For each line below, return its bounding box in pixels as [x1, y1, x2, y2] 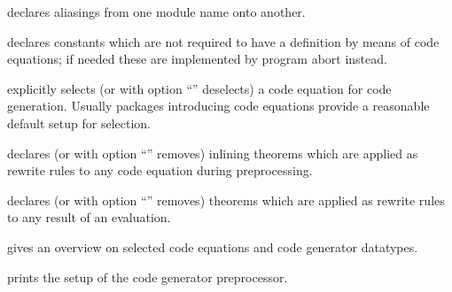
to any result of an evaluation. [7, 208, 171, 227]
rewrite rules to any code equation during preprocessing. [7, 161, 313, 180]
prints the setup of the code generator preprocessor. [7, 267, 288, 286]
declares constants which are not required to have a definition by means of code [7, 32, 440, 50]
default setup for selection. [7, 113, 151, 132]
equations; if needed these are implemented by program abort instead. [7, 50, 387, 68]
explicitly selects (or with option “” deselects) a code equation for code [7, 79, 392, 97]
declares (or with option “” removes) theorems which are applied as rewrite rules [7, 190, 445, 209]
